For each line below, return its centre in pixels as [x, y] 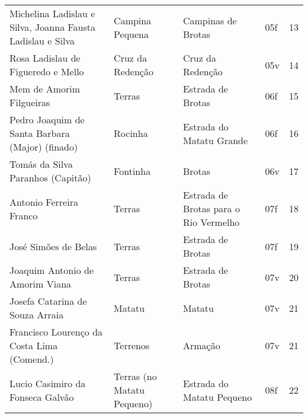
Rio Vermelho [211, 222]
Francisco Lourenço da [56, 332]
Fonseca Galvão [42, 397]
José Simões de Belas [53, 246]
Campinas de [210, 20]
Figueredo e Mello [47, 71]
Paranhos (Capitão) [50, 178]
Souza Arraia [37, 315]
